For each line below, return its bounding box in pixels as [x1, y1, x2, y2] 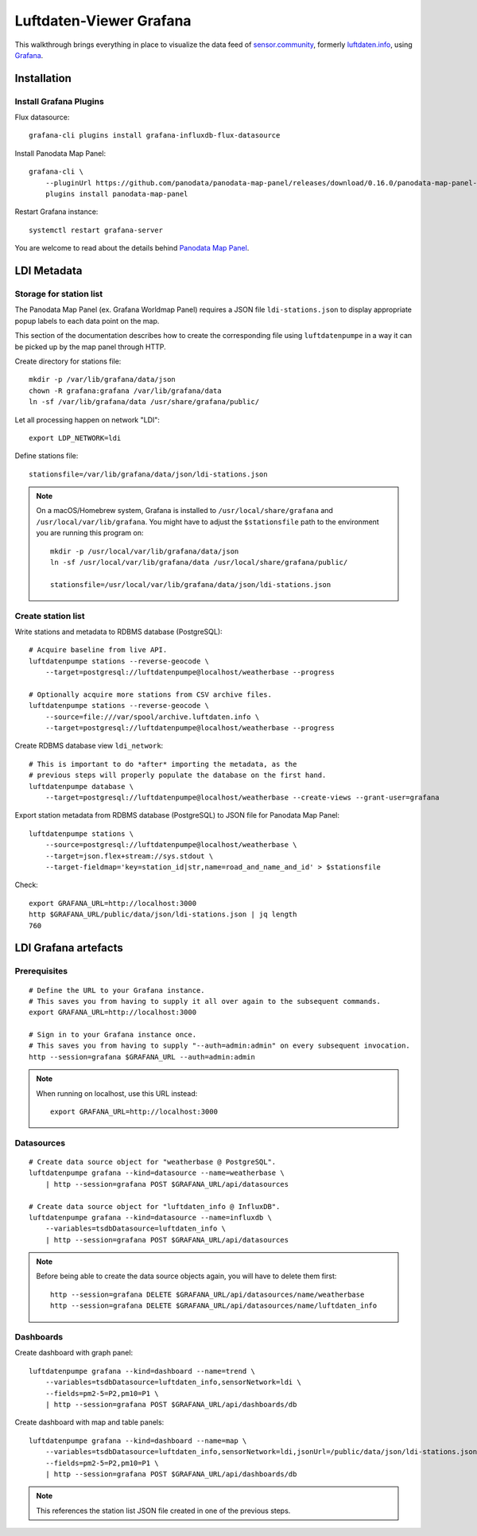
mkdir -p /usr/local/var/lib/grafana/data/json [50, 546, 239, 556]
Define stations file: [14, 451, 79, 461]
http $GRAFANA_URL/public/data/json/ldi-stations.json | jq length [29, 910, 297, 919]
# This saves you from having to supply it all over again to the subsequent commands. [29, 997, 382, 1005]
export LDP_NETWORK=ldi [29, 434, 122, 442]
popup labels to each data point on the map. [14, 316, 160, 325]
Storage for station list [14, 289, 103, 299]
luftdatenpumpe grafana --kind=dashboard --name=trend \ [29, 1367, 256, 1375]
